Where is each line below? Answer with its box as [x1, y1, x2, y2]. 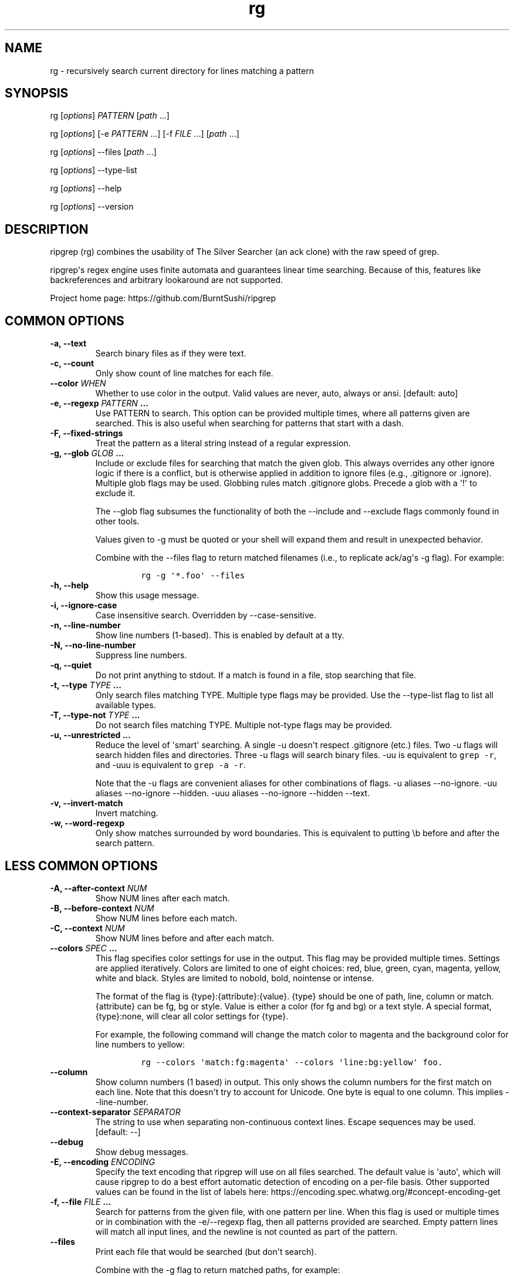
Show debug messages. [95, 1146, 188, 1157]
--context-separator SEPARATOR [50, 1106, 181, 1117]
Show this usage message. [95, 590, 199, 601]
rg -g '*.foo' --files [141, 571, 245, 581]
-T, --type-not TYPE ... [50, 710, 140, 721]
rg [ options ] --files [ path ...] [50, 147, 157, 157]
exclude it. [95, 488, 136, 499]
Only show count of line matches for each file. [95, 368, 273, 379]
